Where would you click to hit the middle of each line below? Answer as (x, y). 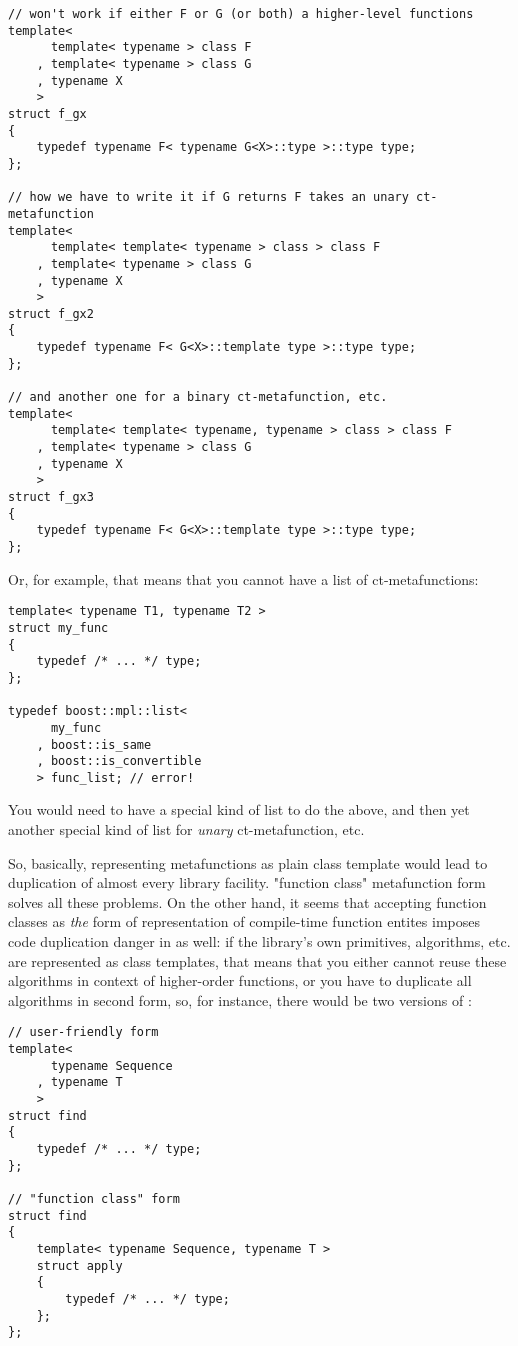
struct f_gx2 (51, 313)
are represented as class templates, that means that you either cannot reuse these (257, 960)
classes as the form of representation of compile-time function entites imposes (244, 921)
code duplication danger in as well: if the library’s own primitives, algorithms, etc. (259, 941)
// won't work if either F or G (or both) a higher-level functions (241, 14)
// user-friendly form (83, 1032)
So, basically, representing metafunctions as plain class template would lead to (248, 862)
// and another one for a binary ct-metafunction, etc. (198, 397)
